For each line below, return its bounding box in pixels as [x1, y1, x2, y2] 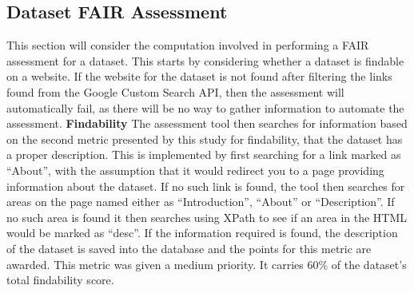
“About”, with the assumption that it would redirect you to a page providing [6, 161, 384, 178]
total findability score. [6, 271, 114, 288]
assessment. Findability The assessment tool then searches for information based [6, 115, 408, 132]
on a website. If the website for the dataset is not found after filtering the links [6, 68, 392, 85]
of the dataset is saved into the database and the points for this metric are [6, 240, 372, 256]
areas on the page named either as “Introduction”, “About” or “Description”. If [6, 193, 395, 210]
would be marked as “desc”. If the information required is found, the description [6, 224, 398, 241]
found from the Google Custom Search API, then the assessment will [6, 83, 344, 100]
